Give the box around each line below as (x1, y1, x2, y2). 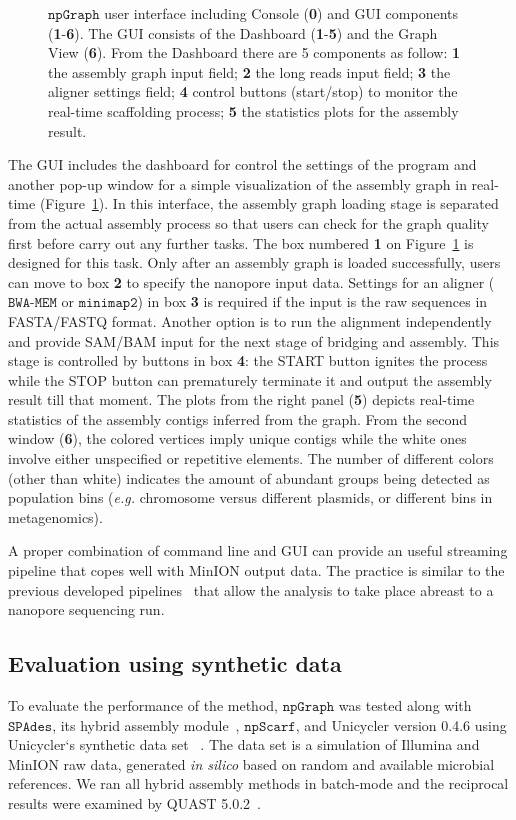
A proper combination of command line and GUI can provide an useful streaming (8, 540, 508, 561)
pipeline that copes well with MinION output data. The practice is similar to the (8, 560, 505, 581)
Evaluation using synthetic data (8, 648, 342, 679)
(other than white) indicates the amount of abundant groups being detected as (8, 467, 490, 488)
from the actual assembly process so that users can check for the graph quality (8, 212, 489, 233)
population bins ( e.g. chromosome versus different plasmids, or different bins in (8, 487, 493, 508)
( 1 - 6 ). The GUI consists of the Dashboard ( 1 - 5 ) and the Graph (48, 22, 438, 43)
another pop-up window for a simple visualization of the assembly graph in (8, 173, 467, 194)
